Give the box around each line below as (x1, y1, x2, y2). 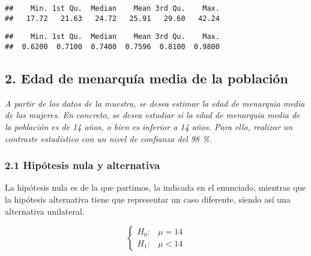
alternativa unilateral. (5, 204, 85, 217)
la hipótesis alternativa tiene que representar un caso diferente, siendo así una (5, 193, 291, 206)
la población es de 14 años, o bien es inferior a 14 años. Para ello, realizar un (5, 121, 293, 133)
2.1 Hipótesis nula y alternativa (5, 158, 160, 173)
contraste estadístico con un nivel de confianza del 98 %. (5, 132, 212, 144)
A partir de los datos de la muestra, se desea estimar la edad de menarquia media (5, 97, 305, 109)
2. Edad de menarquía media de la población (5, 69, 288, 88)
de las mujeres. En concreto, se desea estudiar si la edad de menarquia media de (5, 109, 300, 121)
